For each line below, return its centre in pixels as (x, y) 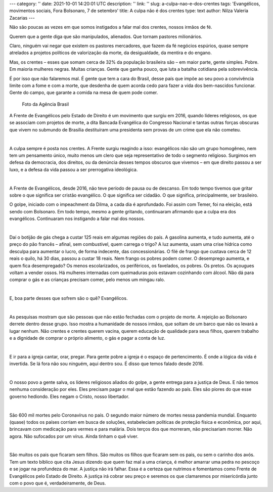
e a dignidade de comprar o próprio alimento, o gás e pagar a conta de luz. (87, 338)
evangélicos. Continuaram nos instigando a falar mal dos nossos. (77, 219)
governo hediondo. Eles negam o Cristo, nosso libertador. (70, 396)
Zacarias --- (22, 18)
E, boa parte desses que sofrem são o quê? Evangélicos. (69, 298)
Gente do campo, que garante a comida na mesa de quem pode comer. (84, 93)
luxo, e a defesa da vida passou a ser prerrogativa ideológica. (74, 169)
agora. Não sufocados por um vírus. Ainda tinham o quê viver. (74, 436)
